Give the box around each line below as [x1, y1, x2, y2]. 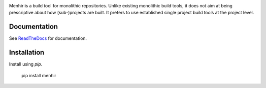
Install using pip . [9, 61, 43, 67]
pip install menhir [21, 72, 57, 78]
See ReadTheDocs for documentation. [9, 35, 87, 41]
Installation [9, 48, 44, 57]
